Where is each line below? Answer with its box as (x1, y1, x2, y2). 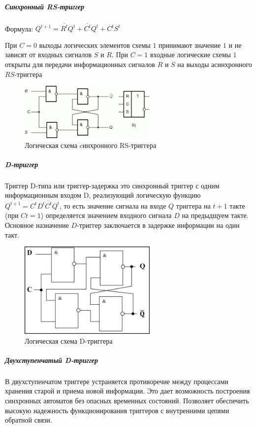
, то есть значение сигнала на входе (60, 200, 166, 211)
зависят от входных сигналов (5, 49, 92, 60)
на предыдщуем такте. (182, 210, 249, 220)
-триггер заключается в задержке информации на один (77, 219, 240, 230)
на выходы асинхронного (177, 59, 252, 70)
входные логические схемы (150, 49, 231, 60)
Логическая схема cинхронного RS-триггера (25, 140, 157, 150)
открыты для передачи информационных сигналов (5, 59, 155, 70)
